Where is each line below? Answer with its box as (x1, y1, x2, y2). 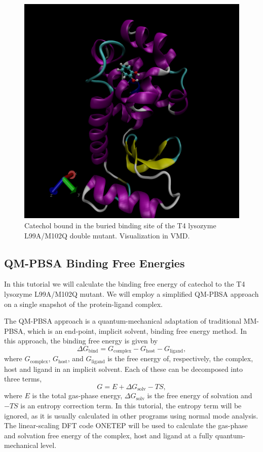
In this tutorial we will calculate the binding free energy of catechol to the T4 (4, 279, 245, 289)
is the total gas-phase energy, (32, 390, 123, 401)
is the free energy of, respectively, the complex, (107, 353, 253, 364)
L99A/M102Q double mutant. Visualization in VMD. (24, 230, 190, 240)
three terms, (4, 373, 42, 384)
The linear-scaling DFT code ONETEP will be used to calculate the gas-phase (4, 420, 248, 431)
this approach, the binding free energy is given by (4, 335, 158, 346)
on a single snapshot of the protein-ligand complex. (4, 298, 163, 309)
